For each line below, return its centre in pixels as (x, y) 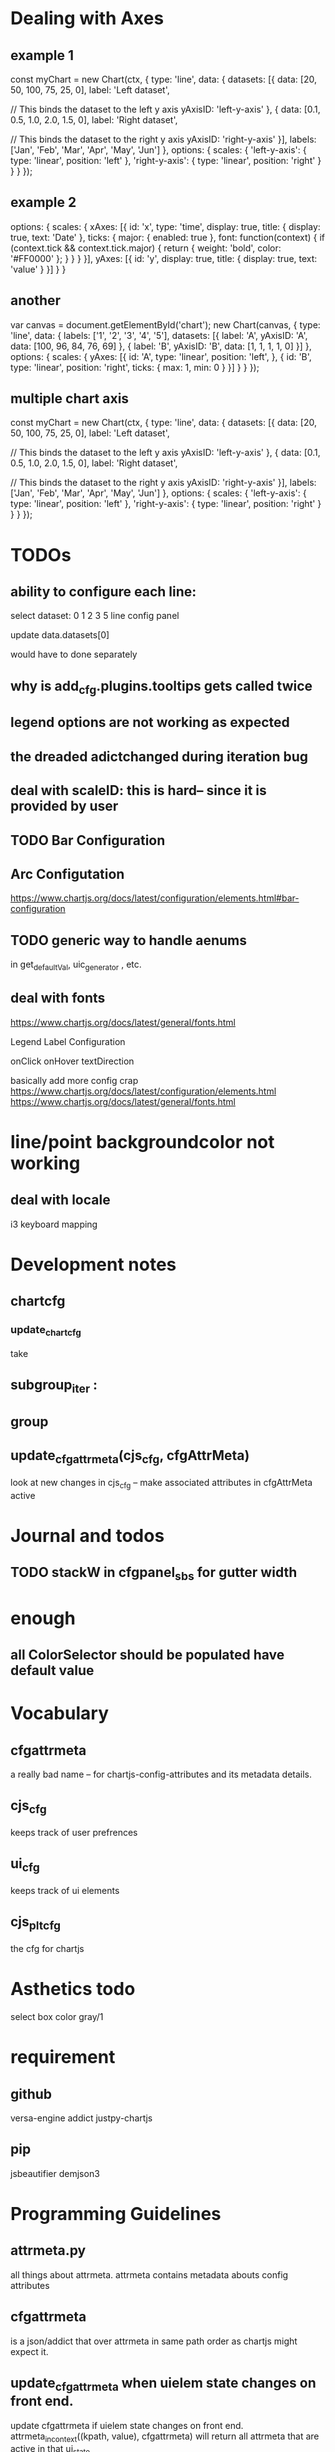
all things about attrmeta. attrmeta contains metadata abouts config (149, 2274)
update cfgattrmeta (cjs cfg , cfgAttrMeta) (130, 1457)
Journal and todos (87, 1535)
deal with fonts (58, 998)
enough (43, 1618)
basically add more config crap (74, 1080)
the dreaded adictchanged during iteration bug (159, 756)
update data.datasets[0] (60, 635)
